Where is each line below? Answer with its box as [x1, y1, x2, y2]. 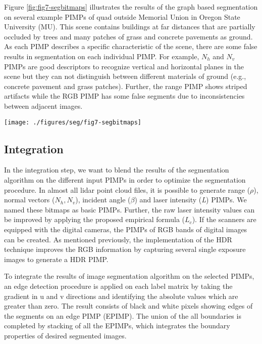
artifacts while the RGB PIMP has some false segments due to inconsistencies [4, 91, 245, 101]
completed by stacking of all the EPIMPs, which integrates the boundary [4, 320, 230, 331]
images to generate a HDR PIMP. [4, 253, 109, 264]
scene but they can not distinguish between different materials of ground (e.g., [4, 71, 246, 81]
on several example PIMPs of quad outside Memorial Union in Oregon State [4, 11, 240, 22]
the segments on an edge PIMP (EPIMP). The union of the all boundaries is [4, 310, 241, 321]
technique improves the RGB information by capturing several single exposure [4, 244, 246, 254]
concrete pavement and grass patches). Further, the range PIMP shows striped [4, 80, 247, 91]
